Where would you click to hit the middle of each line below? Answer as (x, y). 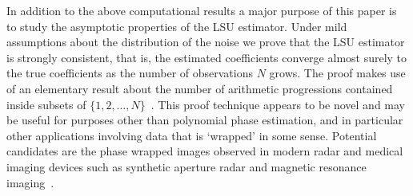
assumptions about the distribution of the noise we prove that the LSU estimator (206, 42)
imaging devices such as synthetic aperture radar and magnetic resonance (186, 166)
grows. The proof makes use (337, 73)
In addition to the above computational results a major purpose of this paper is (202, 10)
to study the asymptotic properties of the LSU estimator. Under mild (177, 26)
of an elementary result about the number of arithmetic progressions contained (200, 88)
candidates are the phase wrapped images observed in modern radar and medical (205, 151)
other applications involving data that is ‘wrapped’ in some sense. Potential (192, 135)
